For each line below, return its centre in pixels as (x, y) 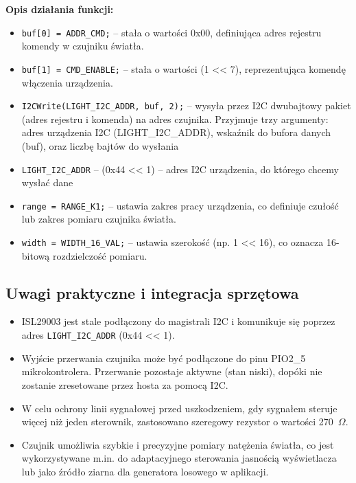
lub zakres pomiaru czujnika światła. (99, 219)
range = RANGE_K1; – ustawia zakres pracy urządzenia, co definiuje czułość (180, 205)
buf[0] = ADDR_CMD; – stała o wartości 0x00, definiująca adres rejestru (171, 32)
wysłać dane (47, 182)
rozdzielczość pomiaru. (100, 255)
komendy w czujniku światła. (83, 46)
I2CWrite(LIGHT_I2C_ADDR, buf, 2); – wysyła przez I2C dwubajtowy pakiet (186, 105)
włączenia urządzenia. (67, 82)
